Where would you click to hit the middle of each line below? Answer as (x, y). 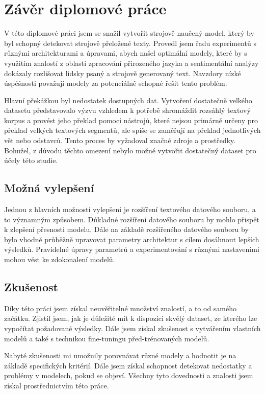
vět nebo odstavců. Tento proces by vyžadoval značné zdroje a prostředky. (120, 140)
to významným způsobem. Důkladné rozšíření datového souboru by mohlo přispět (132, 219)
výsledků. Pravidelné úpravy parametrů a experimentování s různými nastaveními (132, 249)
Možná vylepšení (49, 188)
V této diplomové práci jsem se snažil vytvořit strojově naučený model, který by (129, 33)
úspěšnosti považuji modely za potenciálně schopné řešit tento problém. (116, 83)
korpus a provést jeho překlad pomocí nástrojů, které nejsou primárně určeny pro (131, 120)
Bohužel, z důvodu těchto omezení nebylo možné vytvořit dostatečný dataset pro (130, 150)
